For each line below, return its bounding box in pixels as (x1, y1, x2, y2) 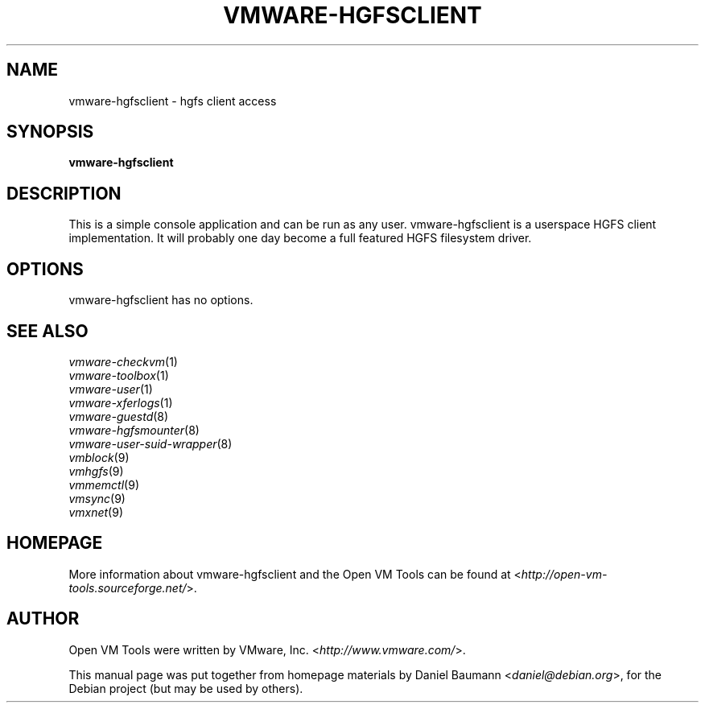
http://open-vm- (521, 567, 608, 581)
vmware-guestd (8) (68, 409, 169, 423)
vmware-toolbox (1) (68, 368, 169, 382)
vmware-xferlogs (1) (68, 395, 173, 410)
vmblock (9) (68, 450, 130, 464)
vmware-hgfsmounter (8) (68, 423, 200, 437)
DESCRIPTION (6, 183, 122, 204)
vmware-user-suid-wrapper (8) (68, 436, 233, 451)
